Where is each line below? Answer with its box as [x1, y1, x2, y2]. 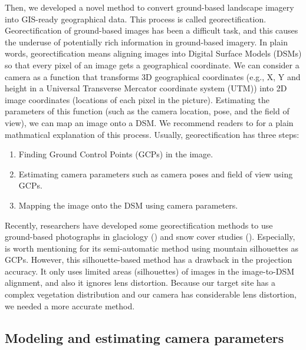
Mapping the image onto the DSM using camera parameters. [18, 199, 238, 211]
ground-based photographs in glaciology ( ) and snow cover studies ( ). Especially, [5, 230, 295, 243]
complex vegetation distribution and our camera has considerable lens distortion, [5, 288, 297, 301]
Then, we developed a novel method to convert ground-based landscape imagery [5, 1, 294, 13]
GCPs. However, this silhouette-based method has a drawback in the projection [5, 253, 292, 266]
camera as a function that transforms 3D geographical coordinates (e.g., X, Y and [5, 70, 301, 82]
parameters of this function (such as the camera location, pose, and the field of [5, 105, 289, 117]
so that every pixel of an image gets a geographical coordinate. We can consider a [5, 58, 300, 71]
